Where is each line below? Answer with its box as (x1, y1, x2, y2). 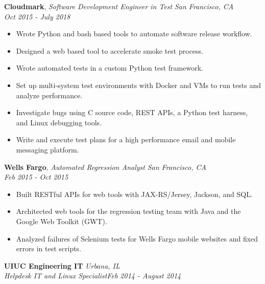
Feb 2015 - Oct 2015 (4, 171, 68, 182)
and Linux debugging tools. (16, 117, 102, 127)
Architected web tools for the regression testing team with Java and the (16, 206, 241, 216)
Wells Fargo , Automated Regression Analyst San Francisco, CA (4, 161, 206, 172)
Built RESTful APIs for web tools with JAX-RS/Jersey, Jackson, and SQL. (16, 188, 253, 199)
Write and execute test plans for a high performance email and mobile (16, 134, 236, 145)
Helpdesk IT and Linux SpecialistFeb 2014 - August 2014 (4, 270, 181, 281)
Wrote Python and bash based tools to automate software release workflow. (16, 28, 252, 39)
